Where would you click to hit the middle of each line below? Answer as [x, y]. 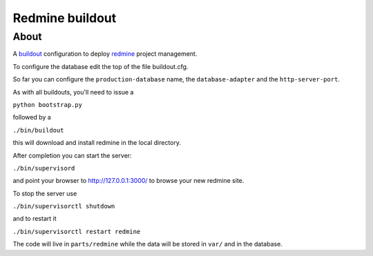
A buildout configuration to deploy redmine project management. [105, 54]
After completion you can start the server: [72, 155]
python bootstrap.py [48, 105]
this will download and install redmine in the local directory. [97, 143]
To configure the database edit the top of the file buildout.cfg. [101, 66]
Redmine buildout [65, 18]
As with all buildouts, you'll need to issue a [73, 92]
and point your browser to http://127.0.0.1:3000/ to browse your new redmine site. [128, 181]
